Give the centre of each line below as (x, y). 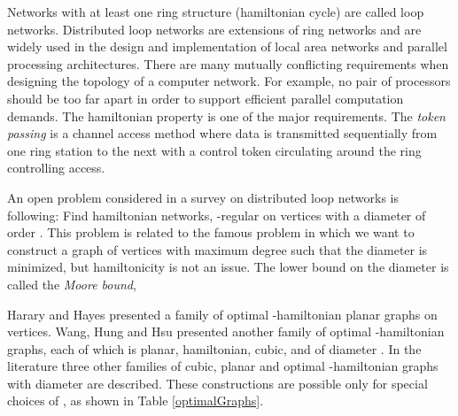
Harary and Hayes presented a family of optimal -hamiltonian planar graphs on (222, 314)
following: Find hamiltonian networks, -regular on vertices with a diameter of (217, 215)
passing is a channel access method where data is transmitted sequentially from (222, 133)
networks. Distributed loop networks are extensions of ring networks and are (214, 29)
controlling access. (56, 168)
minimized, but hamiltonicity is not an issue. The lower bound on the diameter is (228, 267)
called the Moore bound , (72, 284)
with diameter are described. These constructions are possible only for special (217, 383)
